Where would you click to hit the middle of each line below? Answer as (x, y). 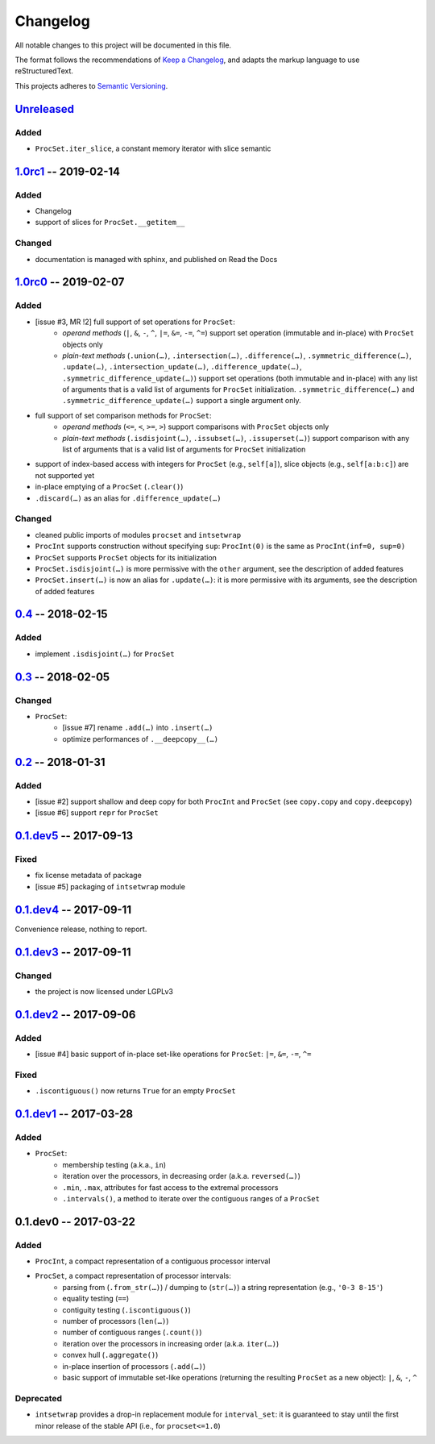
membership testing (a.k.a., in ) (114, 1164)
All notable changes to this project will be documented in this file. (123, 45)
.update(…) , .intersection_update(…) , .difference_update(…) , (182, 367)
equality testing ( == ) (96, 1299)
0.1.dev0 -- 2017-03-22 (75, 1221)
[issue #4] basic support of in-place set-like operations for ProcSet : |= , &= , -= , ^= (173, 1054)
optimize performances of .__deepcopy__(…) (141, 739)
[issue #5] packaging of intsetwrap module (110, 886)
